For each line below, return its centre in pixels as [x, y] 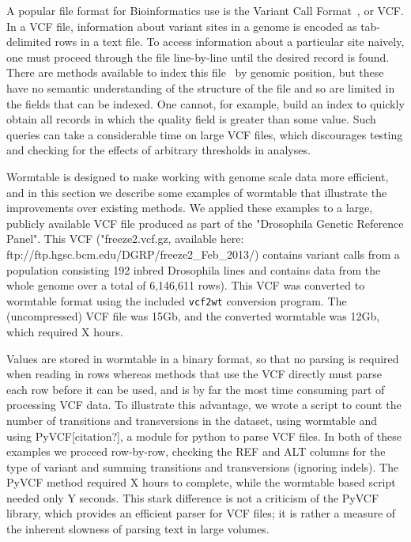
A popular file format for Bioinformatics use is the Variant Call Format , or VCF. [205, 10]
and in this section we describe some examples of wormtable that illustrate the [197, 192]
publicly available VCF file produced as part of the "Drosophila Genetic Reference [205, 223]
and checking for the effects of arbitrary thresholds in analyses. [158, 150]
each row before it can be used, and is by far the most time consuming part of [196, 389]
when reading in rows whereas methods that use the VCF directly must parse [194, 374]
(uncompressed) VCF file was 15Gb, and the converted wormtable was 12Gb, [193, 316]
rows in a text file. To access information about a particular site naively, [230, 42]
